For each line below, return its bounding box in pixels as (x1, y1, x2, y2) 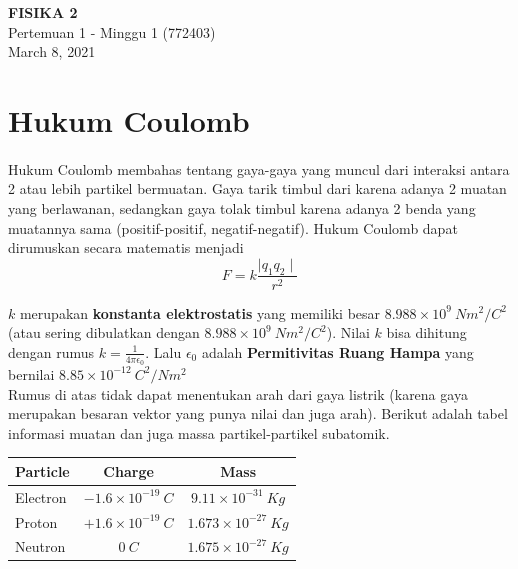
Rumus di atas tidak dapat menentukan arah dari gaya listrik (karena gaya (8, 383, 468, 404)
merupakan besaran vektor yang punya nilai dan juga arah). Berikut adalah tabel (8, 403, 508, 424)
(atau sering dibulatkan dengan (8, 322, 200, 343)
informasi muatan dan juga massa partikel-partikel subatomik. (8, 422, 390, 443)
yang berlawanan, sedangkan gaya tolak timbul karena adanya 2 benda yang (8, 197, 476, 218)
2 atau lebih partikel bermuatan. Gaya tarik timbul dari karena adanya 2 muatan (8, 178, 507, 199)
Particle (15, 460, 70, 481)
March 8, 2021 (8, 41, 96, 62)
